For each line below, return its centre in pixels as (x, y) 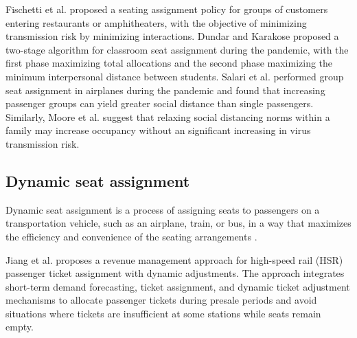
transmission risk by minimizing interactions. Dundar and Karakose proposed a (172, 36)
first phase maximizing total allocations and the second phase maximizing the (169, 63)
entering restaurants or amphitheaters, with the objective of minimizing (156, 22)
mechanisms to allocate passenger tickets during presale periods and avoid (161, 300)
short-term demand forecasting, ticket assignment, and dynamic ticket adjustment (178, 286)
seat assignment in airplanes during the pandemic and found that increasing (165, 90)
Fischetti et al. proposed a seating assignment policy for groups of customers (167, 9)
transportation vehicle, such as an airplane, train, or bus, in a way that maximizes (178, 223)
